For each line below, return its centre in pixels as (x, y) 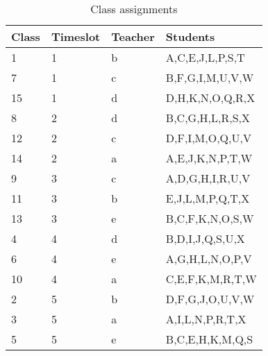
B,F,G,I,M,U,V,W (210, 77)
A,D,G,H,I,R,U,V (208, 178)
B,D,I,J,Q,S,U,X (205, 238)
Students (190, 36)
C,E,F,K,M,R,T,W (211, 279)
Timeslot (76, 36)
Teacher (133, 36)
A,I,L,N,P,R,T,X (206, 319)
